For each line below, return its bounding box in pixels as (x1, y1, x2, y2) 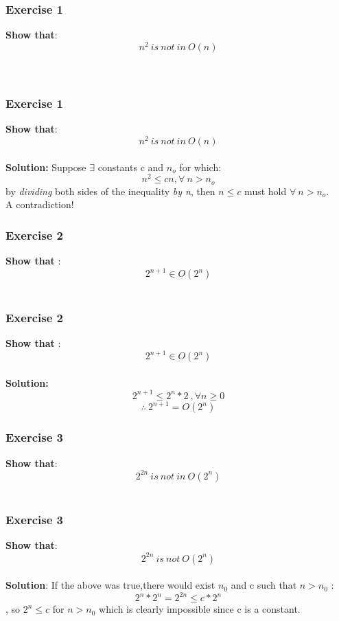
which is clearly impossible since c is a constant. (99, 602, 301, 616)
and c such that (231, 578, 297, 592)
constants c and (97, 159, 164, 174)
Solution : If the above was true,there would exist (5, 578, 215, 592)
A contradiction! (5, 197, 74, 212)
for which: (179, 159, 222, 174)
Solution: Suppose (5, 159, 86, 174)
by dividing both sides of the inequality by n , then (5, 183, 215, 198)
